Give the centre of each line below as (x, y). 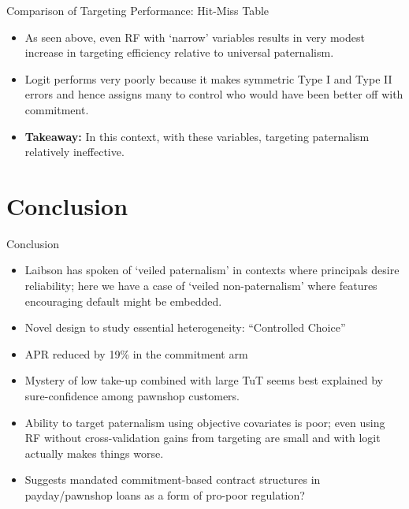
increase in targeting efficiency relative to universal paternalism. (179, 52)
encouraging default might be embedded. (123, 301)
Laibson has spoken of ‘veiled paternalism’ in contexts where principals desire (212, 270)
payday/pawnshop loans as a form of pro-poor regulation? (165, 495)
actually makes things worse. (94, 453)
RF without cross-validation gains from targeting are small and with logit (203, 438)
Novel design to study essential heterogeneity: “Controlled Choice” (185, 327)
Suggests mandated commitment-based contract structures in (173, 479)
